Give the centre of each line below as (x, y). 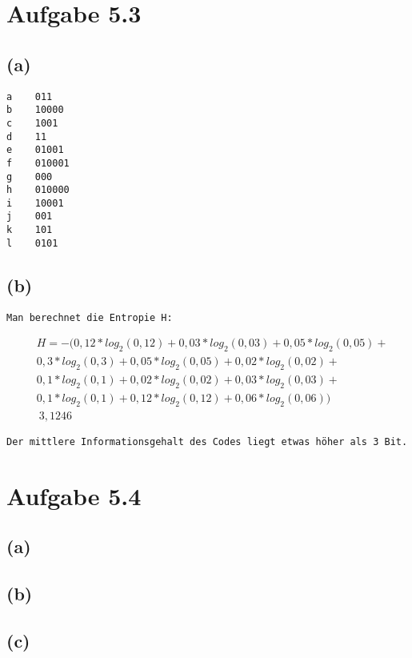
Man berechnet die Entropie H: (90, 317)
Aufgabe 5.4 (74, 495)
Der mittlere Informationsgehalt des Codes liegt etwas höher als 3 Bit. (207, 441)
